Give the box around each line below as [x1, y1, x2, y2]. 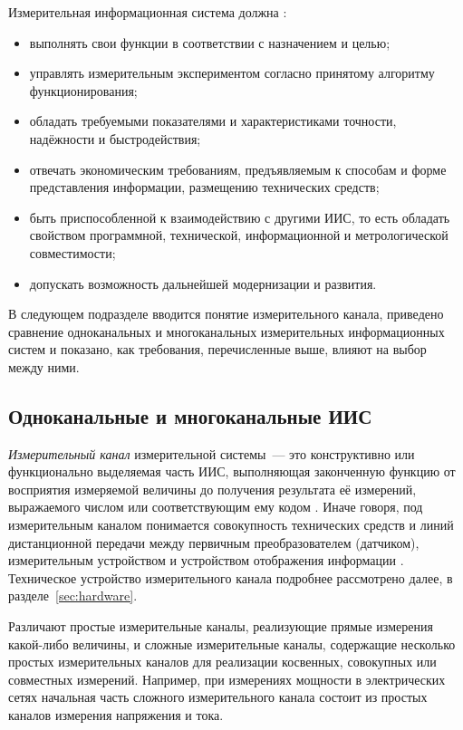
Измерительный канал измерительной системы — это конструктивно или [8, 444, 415, 463]
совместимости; [29, 243, 116, 262]
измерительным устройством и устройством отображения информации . [8, 551, 404, 570]
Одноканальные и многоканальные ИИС [8, 401, 372, 429]
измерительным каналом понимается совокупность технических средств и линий [8, 515, 454, 534]
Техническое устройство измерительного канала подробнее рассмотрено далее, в [8, 568, 453, 587]
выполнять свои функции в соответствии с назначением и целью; [29, 33, 391, 52]
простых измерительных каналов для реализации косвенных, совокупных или [8, 652, 437, 671]
